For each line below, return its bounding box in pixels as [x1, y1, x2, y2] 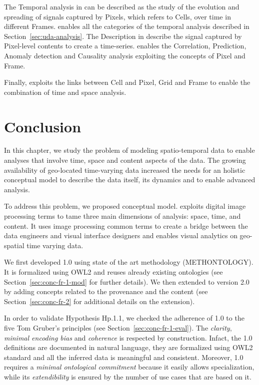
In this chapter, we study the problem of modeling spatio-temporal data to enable [4, 145, 255, 155]
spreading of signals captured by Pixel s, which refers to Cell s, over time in [4, 11, 231, 21]
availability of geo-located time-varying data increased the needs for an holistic [4, 164, 245, 175]
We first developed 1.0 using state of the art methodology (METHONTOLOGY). [4, 257, 253, 267]
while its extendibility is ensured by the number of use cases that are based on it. [4, 371, 251, 382]
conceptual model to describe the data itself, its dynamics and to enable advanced [4, 174, 255, 185]
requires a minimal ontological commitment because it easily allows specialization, [4, 362, 254, 372]
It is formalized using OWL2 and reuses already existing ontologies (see [4, 267, 223, 277]
